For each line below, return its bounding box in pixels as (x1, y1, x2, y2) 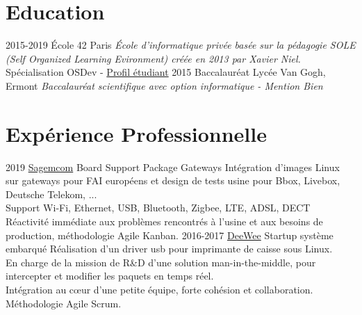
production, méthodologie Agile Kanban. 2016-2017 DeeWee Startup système (6, 227, 334, 242)
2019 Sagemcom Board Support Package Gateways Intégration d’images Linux (6, 159, 340, 174)
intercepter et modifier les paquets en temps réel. (6, 268, 214, 283)
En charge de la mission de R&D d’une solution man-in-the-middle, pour (6, 255, 316, 269)
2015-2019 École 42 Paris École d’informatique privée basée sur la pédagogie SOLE (6, 38, 356, 52)
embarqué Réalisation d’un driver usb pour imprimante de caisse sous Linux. (6, 241, 333, 256)
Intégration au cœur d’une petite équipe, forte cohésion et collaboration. (6, 282, 313, 296)
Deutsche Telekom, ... (6, 186, 97, 201)
